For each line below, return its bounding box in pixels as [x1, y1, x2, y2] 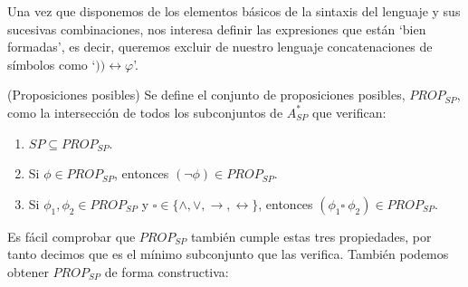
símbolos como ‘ [7, 54, 96, 73]
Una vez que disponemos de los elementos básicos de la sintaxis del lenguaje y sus [7, 2, 461, 20]
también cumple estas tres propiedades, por [190, 226, 432, 245]
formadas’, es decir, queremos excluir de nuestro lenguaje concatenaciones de [7, 37, 433, 56]
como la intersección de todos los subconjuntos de [7, 102, 283, 121]
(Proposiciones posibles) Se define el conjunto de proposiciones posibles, [7, 85, 406, 104]
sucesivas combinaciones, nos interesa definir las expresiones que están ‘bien [7, 19, 426, 38]
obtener [7, 262, 49, 281]
